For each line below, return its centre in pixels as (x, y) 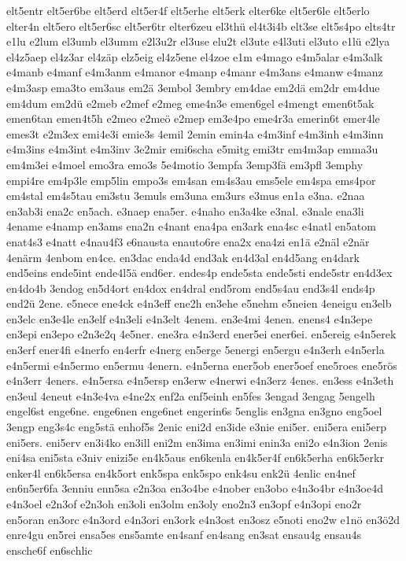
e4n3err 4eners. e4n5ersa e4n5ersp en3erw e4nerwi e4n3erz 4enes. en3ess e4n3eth (200, 380)
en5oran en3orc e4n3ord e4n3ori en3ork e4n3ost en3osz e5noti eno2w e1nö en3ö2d (203, 519)
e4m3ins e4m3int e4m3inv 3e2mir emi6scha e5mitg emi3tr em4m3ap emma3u (192, 149)
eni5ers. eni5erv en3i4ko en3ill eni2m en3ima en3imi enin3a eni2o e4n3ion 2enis (197, 442)
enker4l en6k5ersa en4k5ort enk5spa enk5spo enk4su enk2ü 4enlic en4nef (181, 472)
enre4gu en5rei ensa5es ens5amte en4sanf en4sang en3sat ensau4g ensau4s (184, 535)
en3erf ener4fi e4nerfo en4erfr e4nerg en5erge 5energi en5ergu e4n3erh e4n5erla (196, 350)
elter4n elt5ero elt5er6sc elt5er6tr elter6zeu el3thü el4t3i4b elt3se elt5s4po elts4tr (201, 26)
